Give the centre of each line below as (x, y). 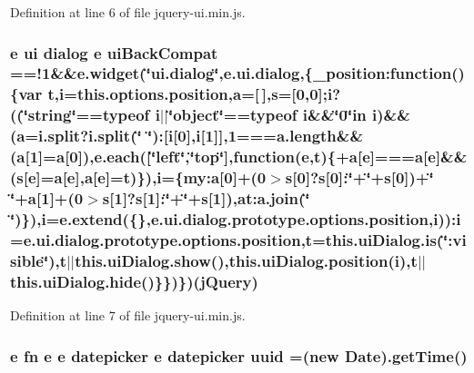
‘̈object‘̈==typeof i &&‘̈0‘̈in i (272, 115)
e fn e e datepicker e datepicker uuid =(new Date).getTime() (239, 355)
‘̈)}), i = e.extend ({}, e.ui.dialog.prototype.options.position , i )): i (236, 218)
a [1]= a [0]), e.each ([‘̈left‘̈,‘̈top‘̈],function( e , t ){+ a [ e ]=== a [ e (226, 157)
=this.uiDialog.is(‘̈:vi (389, 239)
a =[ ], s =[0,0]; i (283, 94)
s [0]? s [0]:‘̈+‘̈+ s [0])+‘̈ (359, 177)
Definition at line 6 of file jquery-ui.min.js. (128, 12)
